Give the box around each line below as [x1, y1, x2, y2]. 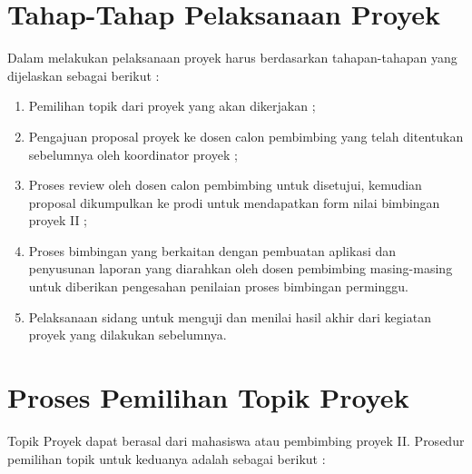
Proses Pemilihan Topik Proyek [7, 379, 409, 416]
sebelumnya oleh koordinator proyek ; [28, 144, 238, 163]
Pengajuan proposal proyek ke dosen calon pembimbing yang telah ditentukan [28, 126, 464, 145]
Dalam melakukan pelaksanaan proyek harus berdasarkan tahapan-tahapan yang [7, 48, 457, 67]
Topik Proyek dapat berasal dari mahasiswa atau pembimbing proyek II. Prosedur [7, 430, 465, 449]
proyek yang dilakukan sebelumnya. [28, 325, 227, 344]
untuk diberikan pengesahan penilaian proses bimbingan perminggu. [28, 277, 408, 296]
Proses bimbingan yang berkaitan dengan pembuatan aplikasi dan [28, 241, 397, 260]
